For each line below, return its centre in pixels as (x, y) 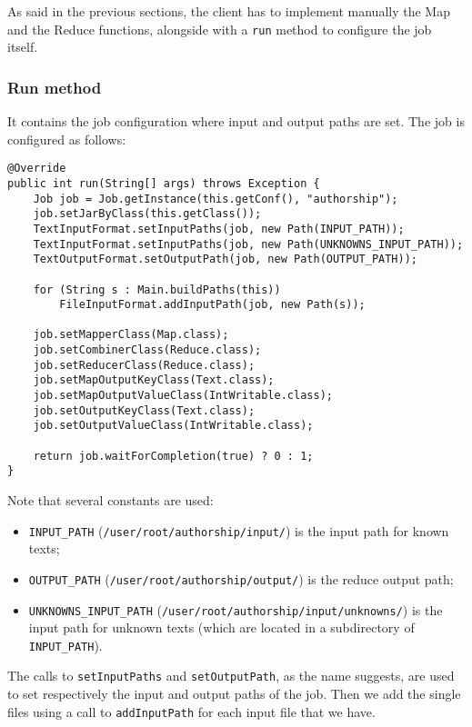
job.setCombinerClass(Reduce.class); (147, 350)
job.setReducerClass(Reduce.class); (144, 365)
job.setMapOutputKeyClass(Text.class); (154, 380)
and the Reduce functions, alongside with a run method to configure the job (220, 29)
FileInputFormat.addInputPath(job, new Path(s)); (212, 305)
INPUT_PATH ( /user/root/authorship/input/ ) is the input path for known (239, 530)
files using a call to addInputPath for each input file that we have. (191, 711)
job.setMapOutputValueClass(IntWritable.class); (183, 396)
